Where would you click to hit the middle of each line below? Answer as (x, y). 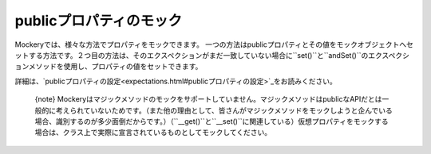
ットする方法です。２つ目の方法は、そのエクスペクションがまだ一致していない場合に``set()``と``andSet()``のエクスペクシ (212, 55)
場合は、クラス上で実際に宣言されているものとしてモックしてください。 (153, 133)
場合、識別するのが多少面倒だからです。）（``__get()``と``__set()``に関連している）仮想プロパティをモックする (212, 121)
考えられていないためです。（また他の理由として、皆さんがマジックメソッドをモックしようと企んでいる (224, 110)
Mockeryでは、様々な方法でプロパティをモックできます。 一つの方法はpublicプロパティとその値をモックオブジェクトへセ (214, 44)
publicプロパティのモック (99, 21)
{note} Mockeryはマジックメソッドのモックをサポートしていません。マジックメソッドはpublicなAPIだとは (208, 99)
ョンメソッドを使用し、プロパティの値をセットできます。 (109, 67)
